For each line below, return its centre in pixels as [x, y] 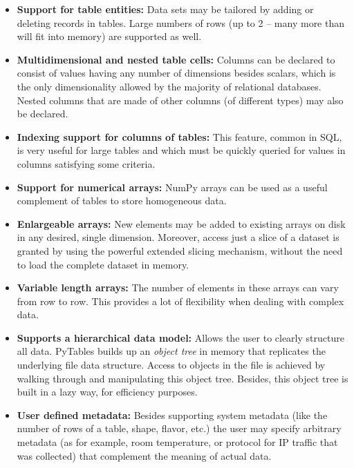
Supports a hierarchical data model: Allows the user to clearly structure [180, 337]
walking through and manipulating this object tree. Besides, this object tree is [183, 378]
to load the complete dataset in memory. [103, 264]
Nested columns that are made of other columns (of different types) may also [180, 100]
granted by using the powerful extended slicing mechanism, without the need [180, 250]
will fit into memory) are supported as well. [109, 36]
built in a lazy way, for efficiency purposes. [107, 392]
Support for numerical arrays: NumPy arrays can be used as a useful [172, 187]
